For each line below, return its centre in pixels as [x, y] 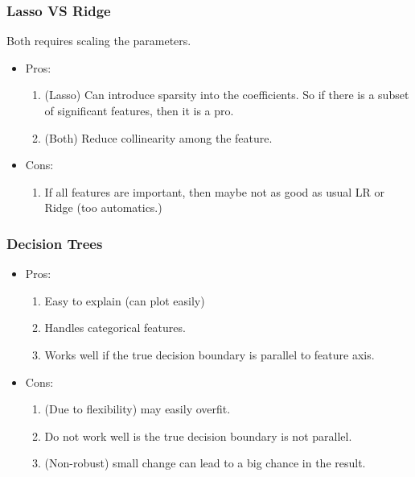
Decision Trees [55, 243]
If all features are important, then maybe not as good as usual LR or [215, 191]
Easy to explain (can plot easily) [125, 300]
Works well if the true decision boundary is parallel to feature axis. [210, 354]
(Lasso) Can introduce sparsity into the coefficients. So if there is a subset [227, 95]
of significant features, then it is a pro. [139, 110]
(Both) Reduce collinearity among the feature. [158, 137]
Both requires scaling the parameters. [99, 41]
